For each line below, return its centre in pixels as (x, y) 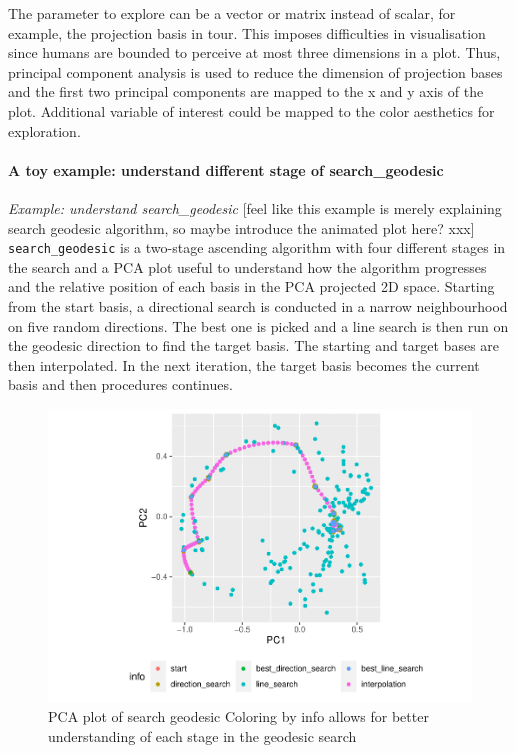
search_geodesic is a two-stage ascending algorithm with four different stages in (257, 247)
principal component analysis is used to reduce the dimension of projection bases (255, 71)
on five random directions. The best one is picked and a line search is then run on (258, 325)
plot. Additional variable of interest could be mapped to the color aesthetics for (251, 110)
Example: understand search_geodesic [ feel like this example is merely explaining (255, 207)
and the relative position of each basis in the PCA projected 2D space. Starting (251, 286)
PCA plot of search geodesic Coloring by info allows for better (238, 716)
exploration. (44, 130)
